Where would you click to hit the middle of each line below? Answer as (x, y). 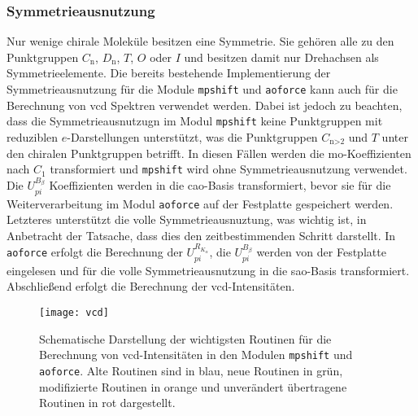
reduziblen (33, 136)
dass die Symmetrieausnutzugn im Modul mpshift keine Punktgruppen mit (195, 121)
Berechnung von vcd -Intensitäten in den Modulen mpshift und (196, 355)
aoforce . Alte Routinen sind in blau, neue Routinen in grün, (191, 370)
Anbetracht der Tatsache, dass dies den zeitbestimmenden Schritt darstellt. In (201, 235)
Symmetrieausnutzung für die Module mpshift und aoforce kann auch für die (202, 89)
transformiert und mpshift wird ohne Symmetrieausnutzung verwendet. (229, 169)
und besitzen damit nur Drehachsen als (281, 57)
